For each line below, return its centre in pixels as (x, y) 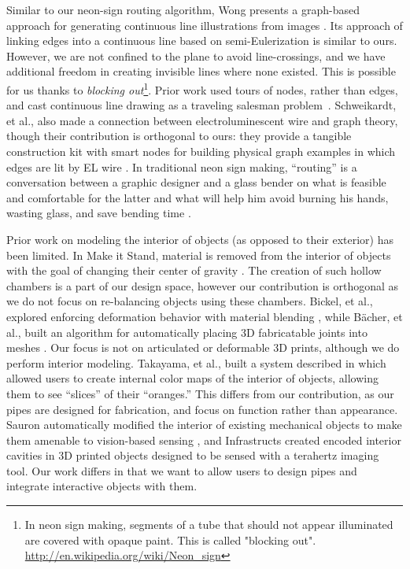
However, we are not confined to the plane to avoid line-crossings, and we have (196, 55)
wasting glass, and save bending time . (99, 213)
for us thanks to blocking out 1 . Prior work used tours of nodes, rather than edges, (202, 88)
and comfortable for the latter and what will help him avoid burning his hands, (198, 197)
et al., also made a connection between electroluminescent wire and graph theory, (202, 120)
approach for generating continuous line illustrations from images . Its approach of (205, 25)
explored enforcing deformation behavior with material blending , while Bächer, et (205, 316)
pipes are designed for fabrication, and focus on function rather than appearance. (202, 409)
